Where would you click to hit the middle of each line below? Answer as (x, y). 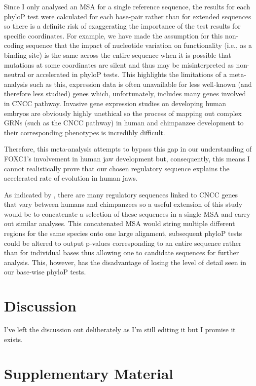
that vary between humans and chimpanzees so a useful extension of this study (123, 204)
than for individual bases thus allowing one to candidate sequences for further (122, 252)
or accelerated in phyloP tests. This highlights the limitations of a (127, 74)
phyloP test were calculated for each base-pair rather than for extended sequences (128, 16)
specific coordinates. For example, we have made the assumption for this (113, 35)
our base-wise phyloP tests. (45, 272)
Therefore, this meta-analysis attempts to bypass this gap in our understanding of (128, 149)
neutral (15, 74)
